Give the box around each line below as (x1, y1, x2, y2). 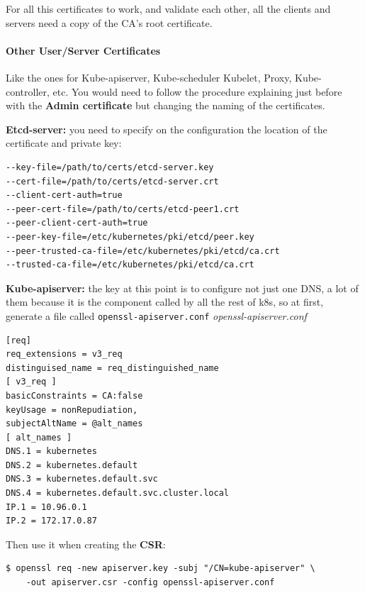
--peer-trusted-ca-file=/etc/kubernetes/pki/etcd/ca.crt (6, 245, 280, 256)
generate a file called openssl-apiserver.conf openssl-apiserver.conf (6, 308, 307, 323)
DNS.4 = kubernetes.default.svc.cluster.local (6, 488, 229, 499)
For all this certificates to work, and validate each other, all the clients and (6, 1, 331, 16)
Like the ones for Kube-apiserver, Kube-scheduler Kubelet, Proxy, (6, 70, 292, 84)
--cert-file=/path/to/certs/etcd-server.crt (6, 176, 219, 187)
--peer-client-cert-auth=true (6, 218, 148, 228)
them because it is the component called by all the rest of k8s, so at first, (6, 294, 324, 309)
